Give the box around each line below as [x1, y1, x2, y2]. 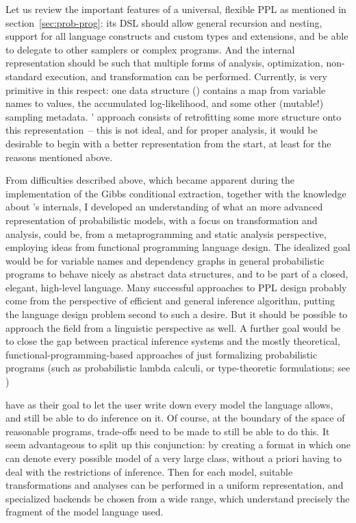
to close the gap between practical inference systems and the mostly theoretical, [5, 334, 340, 348]
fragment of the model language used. [5, 504, 164, 519]
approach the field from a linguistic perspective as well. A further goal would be [5, 320, 341, 335]
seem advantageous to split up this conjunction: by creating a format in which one [5, 437, 351, 452]
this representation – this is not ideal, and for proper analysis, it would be [5, 123, 318, 137]
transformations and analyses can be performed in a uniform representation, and [5, 478, 344, 492]
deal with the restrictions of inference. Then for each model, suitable [5, 464, 293, 478]
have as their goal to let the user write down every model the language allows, [5, 397, 333, 411]
